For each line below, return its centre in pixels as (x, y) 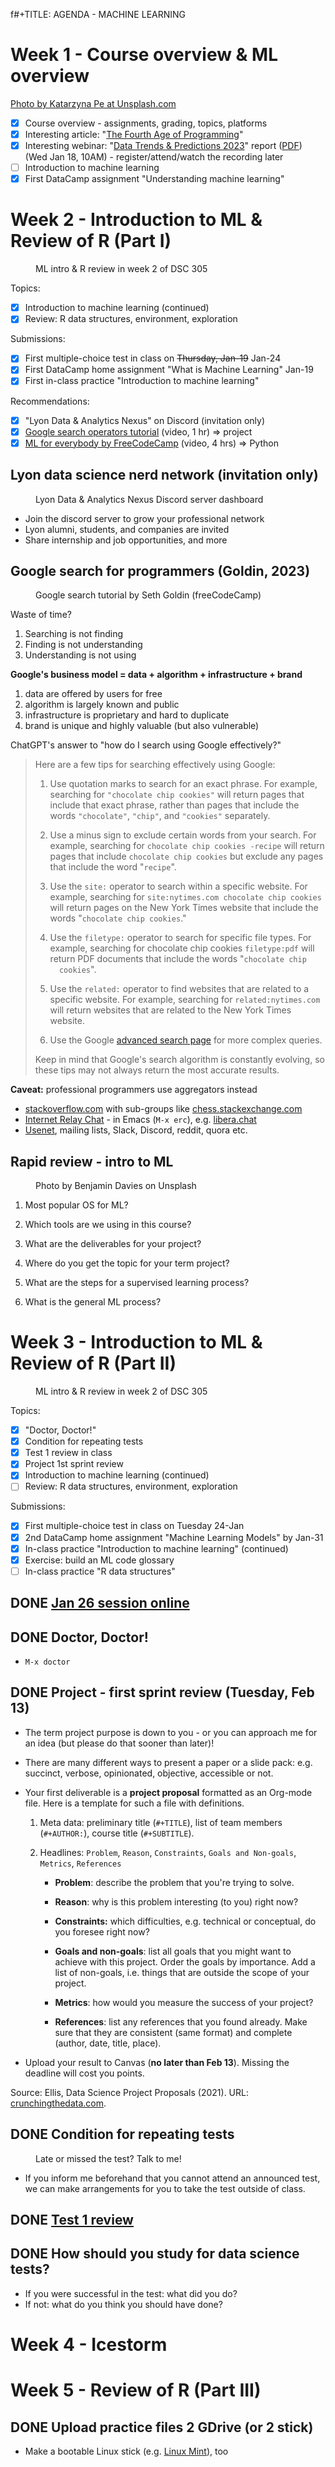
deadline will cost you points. (84, 2073)
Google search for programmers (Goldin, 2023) (160, 570)
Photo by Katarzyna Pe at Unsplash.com (93, 103)
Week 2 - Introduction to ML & (136, 220)
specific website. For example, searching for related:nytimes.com (185, 1000)
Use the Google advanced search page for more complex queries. (186, 1040)
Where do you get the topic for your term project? (127, 1263)
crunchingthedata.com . (58, 2103)
